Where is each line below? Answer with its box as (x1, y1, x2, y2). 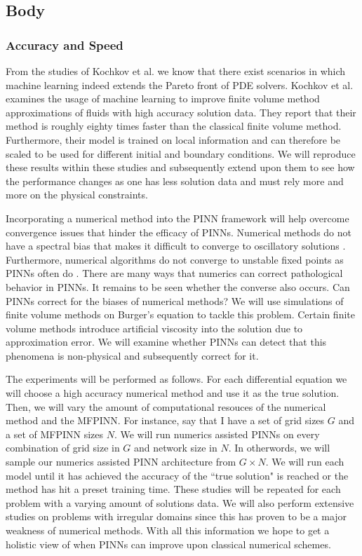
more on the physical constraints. (6, 187, 148, 202)
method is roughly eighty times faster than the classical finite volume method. (6, 118, 342, 133)
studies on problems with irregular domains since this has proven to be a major (6, 509, 347, 524)
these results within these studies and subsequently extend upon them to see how (6, 160, 355, 175)
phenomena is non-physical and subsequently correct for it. (6, 348, 259, 362)
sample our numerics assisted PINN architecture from (6, 454, 236, 469)
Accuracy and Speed (6, 36, 123, 53)
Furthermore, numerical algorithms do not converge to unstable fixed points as (6, 252, 344, 266)
